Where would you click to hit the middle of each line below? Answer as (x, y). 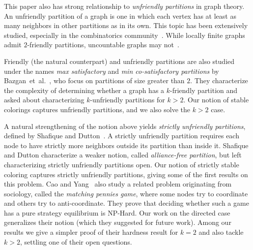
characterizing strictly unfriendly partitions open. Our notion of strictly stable (122, 164)
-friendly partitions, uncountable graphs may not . (103, 45)
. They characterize (219, 80)
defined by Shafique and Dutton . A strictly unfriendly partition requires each (122, 136)
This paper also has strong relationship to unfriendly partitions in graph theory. (124, 6)
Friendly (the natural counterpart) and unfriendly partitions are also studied (119, 61)
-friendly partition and (204, 90)
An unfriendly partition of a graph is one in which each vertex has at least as (120, 16)
